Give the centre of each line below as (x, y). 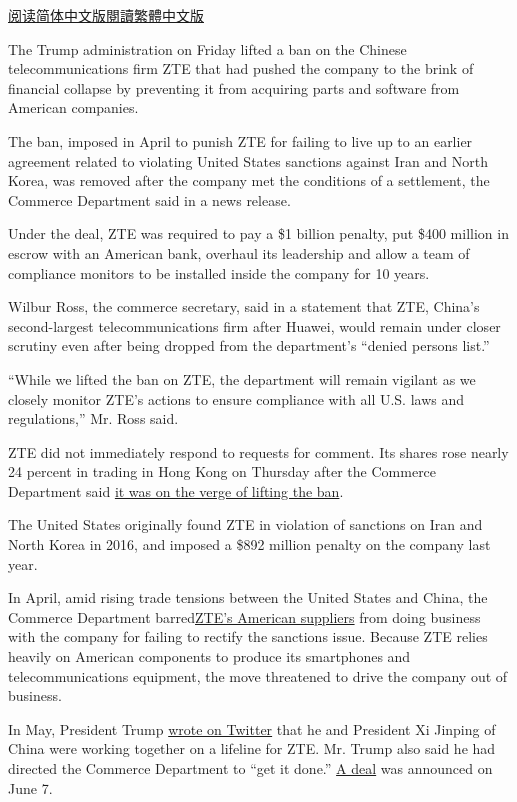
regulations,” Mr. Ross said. (93, 418)
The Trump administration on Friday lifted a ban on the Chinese (207, 48)
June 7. (30, 787)
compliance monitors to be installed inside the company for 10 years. (219, 272)
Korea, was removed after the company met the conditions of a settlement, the (249, 180)
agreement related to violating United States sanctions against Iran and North (248, 160)
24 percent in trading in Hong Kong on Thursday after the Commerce (222, 471)
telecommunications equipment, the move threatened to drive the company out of (258, 675)
